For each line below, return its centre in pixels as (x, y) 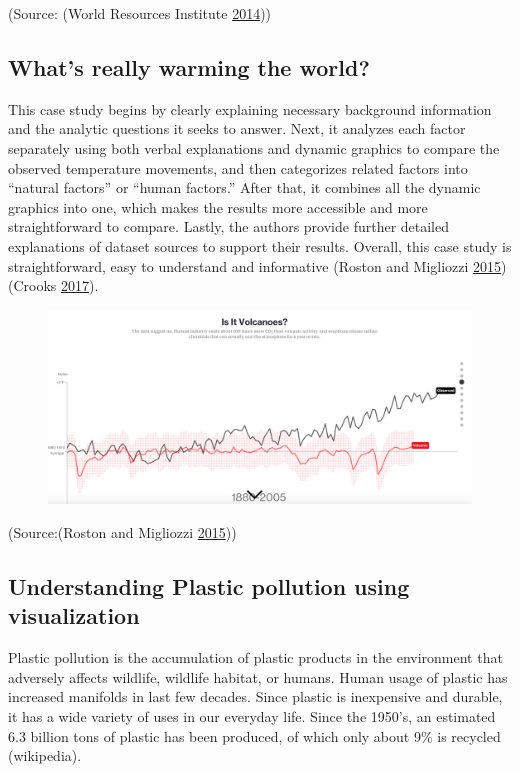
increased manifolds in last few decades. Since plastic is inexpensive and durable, (255, 696)
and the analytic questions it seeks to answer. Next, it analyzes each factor (237, 128)
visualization (74, 615)
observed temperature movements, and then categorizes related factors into (238, 167)
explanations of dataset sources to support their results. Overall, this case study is (260, 245)
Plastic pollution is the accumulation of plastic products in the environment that (255, 657)
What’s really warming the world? (189, 66)
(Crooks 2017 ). (53, 285)
